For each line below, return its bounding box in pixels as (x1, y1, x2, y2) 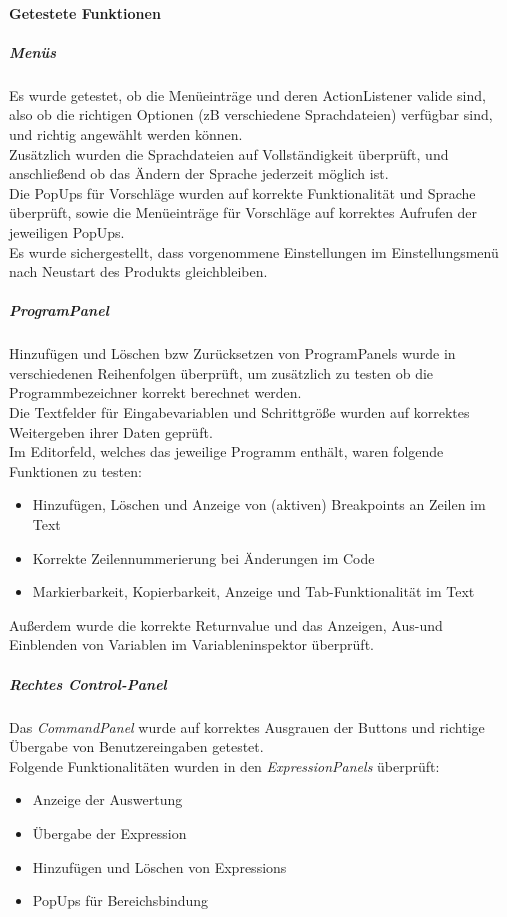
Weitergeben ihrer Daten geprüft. (9, 421, 213, 442)
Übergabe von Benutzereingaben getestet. (9, 736, 264, 757)
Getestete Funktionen (9, 2, 161, 23)
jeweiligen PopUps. (9, 221, 125, 242)
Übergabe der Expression (32, 822, 187, 843)
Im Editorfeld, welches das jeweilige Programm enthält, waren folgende (9, 441, 444, 462)
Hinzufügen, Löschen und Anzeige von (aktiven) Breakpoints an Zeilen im (32, 494, 486, 515)
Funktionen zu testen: (9, 460, 142, 481)
